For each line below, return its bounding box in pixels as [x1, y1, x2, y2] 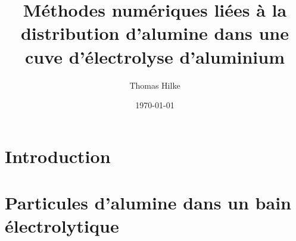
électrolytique [5, 214, 119, 238]
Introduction [5, 143, 111, 168]
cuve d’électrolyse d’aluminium [25, 44, 285, 68]
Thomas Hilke [129, 79, 180, 91]
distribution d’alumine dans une [20, 21, 289, 45]
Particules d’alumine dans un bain [5, 190, 291, 215]
